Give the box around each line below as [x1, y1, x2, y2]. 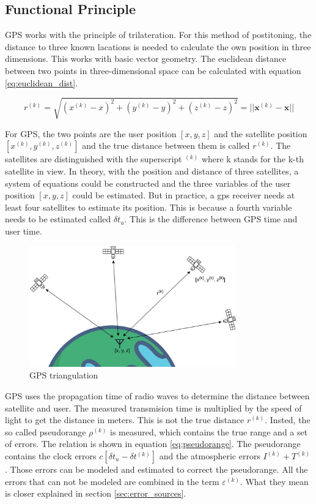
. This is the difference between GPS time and [124, 213, 298, 225]
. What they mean [240, 475, 309, 487]
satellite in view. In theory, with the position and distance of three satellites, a [5, 164, 299, 177]
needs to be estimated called [5, 213, 111, 225]
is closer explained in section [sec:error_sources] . [5, 487, 186, 500]
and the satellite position [214, 127, 307, 140]
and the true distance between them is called [82, 139, 250, 152]
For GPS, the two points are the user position [5, 127, 177, 140]
